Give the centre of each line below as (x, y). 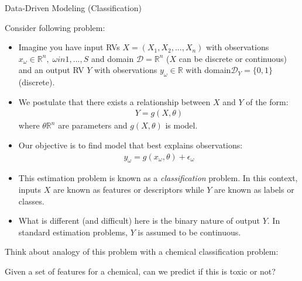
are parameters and (93, 125)
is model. (181, 125)
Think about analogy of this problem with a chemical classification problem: (142, 251)
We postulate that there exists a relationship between (114, 101)
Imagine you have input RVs (69, 47)
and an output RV (51, 70)
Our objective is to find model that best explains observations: (131, 145)
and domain (112, 58)
